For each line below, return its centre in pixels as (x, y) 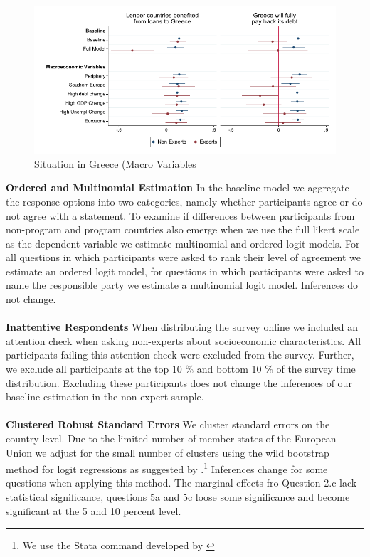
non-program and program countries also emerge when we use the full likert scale (183, 229)
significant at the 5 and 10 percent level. (94, 510)
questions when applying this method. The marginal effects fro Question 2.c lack (181, 483)
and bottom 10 (229, 369)
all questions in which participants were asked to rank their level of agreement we (184, 257)
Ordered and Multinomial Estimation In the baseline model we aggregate (178, 187)
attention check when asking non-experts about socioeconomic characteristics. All (184, 340)
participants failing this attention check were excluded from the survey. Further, (180, 355)
